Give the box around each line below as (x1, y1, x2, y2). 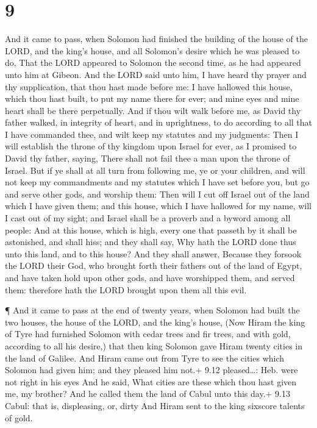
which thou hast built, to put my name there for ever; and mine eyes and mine (5, 92, 299, 105)
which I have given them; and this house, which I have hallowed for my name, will (5, 199, 312, 212)
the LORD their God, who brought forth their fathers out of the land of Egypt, (5, 259, 302, 272)
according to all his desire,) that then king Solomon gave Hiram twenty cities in (5, 339, 302, 352)
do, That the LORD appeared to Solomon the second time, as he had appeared (5, 56, 301, 69)
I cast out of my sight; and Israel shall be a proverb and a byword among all (5, 212, 291, 224)
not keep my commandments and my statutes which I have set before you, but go (5, 176, 310, 188)
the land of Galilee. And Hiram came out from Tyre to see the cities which (5, 351, 285, 364)
